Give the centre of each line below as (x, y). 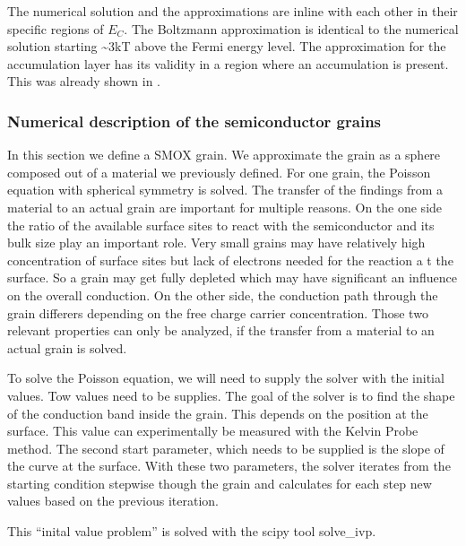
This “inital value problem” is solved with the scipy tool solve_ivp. (192, 531)
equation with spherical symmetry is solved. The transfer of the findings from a (225, 190)
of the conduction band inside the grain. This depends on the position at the (218, 413)
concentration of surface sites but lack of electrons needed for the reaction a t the (230, 260)
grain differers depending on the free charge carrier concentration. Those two (218, 312)
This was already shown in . (84, 81)
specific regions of (56, 28)
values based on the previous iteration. (113, 501)
